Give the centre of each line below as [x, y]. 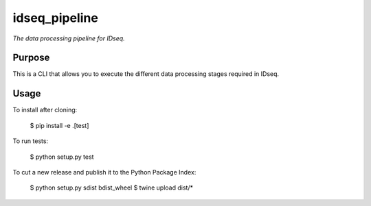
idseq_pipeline [56, 18]
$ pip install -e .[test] [59, 125]
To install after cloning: [45, 110]
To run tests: [30, 141]
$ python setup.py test [62, 157]
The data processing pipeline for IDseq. [69, 38]
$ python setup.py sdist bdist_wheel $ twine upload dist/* [112, 188]
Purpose [31, 58]
